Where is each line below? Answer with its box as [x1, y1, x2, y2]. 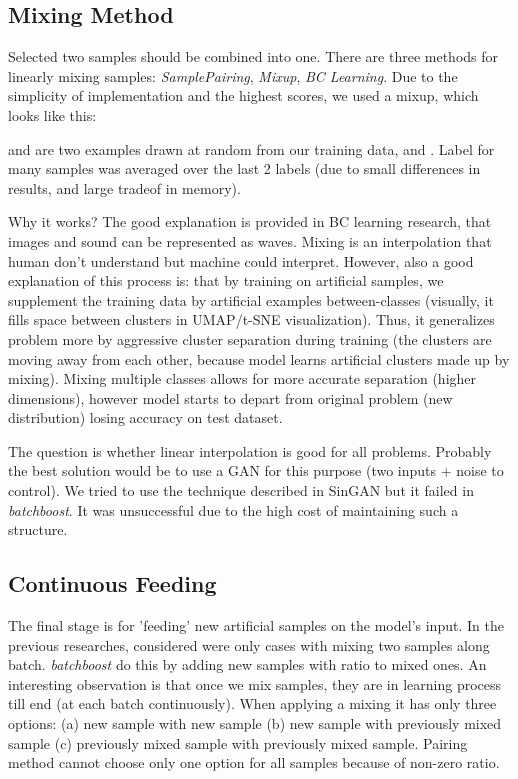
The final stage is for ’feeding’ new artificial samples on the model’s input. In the [8, 615, 504, 636]
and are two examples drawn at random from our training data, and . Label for [8, 138, 495, 159]
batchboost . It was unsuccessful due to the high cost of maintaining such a [8, 499, 459, 520]
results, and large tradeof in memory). [8, 177, 241, 198]
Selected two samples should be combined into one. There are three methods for [8, 46, 499, 67]
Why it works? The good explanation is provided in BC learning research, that [8, 211, 492, 232]
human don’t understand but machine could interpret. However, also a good [8, 250, 474, 271]
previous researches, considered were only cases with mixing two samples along [8, 634, 490, 655]
